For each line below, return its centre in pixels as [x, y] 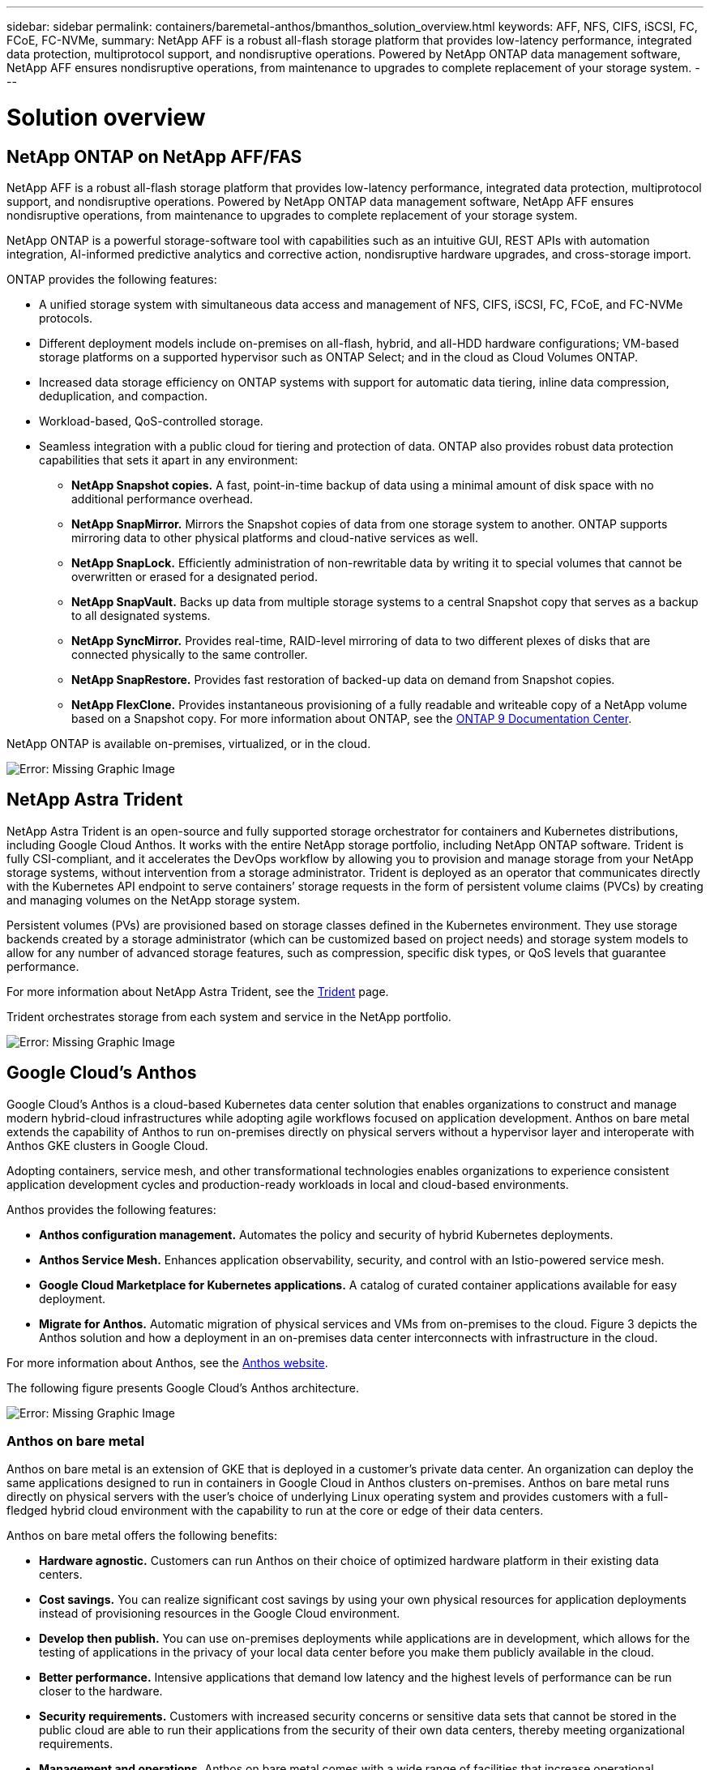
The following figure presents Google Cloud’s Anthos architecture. [183, 1387]
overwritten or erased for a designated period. [195, 576]
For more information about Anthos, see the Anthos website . [167, 1362]
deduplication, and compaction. [124, 395]
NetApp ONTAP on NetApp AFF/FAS [154, 156]
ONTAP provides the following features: [112, 279]
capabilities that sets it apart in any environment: [169, 460]
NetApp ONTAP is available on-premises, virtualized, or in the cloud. [189, 743]
